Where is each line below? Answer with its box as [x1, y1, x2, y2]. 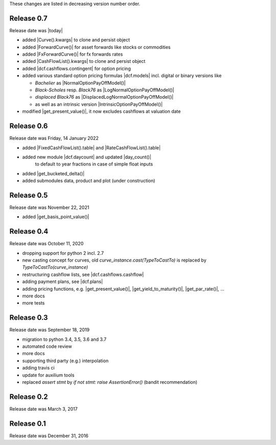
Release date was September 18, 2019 [9, 327, 89, 333]
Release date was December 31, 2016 [9, 432, 89, 439]
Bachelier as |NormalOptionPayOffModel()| [35, 80, 126, 86]
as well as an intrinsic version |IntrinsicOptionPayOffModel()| [35, 101, 163, 107]
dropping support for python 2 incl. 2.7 [22, 250, 104, 256]
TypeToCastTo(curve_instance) [22, 264, 88, 270]
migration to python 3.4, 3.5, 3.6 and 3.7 [22, 336, 107, 342]
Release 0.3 [9, 313, 48, 322]
